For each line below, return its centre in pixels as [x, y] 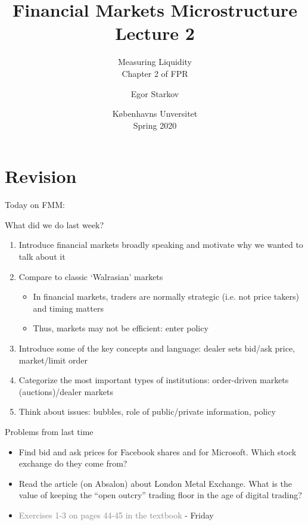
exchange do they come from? [73, 463]
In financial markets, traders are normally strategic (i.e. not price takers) [166, 296]
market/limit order [53, 360]
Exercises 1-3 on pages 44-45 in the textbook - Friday [116, 515]
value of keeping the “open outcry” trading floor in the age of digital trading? [160, 495]
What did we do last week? [55, 224]
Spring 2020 [155, 125]
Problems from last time [49, 431]
